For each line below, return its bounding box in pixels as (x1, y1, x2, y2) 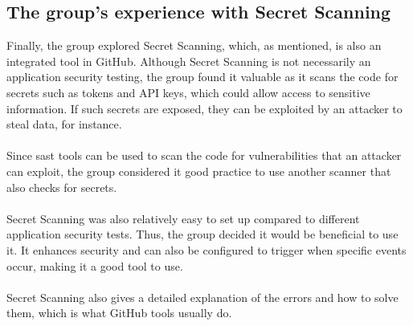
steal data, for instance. (6, 116, 122, 132)
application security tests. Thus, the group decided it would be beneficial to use (6, 226, 399, 242)
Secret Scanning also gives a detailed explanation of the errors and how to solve (6, 288, 399, 305)
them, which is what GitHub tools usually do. (6, 304, 232, 321)
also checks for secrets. (6, 178, 117, 195)
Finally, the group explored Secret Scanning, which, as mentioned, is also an (6, 37, 382, 54)
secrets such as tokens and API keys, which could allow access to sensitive (6, 84, 370, 100)
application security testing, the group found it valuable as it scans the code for (6, 68, 399, 85)
